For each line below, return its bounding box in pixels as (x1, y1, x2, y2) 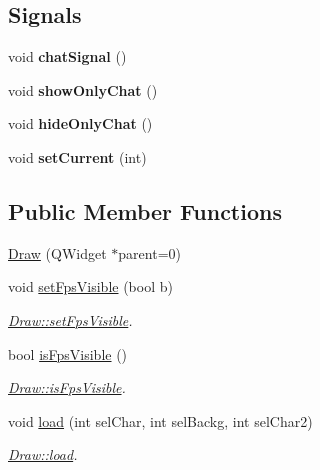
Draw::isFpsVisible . (8, 377, 126, 398)
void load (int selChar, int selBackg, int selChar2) (8, 410, 313, 431)
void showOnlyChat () (8, 79, 158, 100)
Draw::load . (8, 444, 78, 465)
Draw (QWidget (8, 242, 107, 263)
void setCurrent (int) (8, 146, 147, 167)
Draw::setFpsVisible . (8, 309, 133, 330)
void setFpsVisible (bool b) (8, 276, 173, 297)
